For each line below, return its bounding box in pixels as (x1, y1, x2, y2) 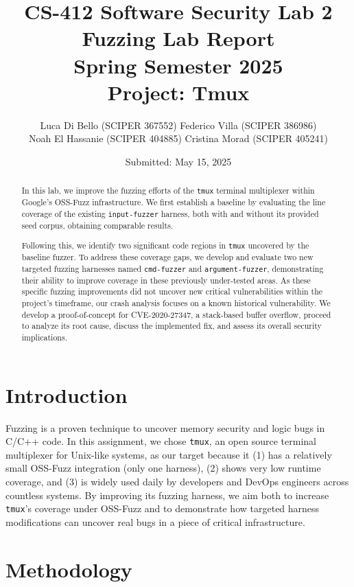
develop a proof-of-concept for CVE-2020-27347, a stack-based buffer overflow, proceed (21, 308, 331, 320)
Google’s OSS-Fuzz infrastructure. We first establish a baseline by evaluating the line (21, 196, 326, 208)
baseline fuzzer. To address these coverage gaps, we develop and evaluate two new (21, 251, 314, 262)
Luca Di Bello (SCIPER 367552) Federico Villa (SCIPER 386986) (40, 117, 317, 132)
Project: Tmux (107, 78, 250, 106)
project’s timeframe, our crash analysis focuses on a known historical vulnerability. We (21, 297, 331, 308)
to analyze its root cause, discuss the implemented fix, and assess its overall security (21, 320, 322, 332)
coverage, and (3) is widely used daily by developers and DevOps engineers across (5, 474, 349, 488)
